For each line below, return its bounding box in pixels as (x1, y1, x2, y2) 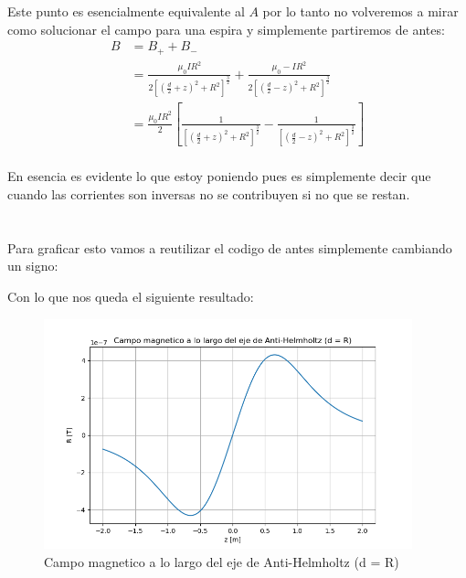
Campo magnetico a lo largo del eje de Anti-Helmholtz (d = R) (44, 551, 399, 571)
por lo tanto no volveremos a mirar (262, 2, 459, 20)
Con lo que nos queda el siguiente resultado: (7, 287, 254, 306)
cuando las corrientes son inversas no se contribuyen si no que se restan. (7, 185, 410, 204)
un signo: (7, 256, 58, 275)
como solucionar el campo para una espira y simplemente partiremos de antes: (7, 19, 445, 38)
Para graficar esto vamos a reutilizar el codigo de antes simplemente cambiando (7, 238, 452, 257)
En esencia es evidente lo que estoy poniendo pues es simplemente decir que (7, 166, 431, 186)
